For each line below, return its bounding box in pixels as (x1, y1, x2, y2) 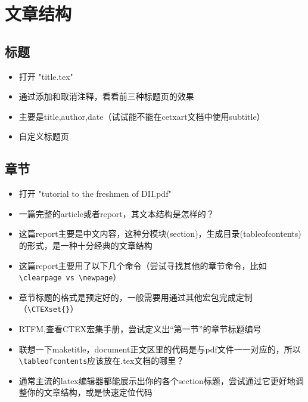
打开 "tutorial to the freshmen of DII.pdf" (18, 187, 172, 200)
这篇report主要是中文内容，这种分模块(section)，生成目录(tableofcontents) (18, 227, 301, 240)
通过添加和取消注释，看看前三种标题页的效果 (18, 90, 194, 103)
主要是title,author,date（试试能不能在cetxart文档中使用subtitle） (18, 110, 265, 122)
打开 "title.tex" (18, 70, 73, 82)
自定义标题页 (18, 130, 69, 143)
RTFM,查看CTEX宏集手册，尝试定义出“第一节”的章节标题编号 (18, 323, 262, 335)
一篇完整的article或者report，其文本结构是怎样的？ (18, 207, 214, 219)
